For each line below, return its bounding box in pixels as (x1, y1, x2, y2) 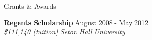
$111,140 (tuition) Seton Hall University (4, 27, 125, 37)
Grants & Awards (4, 1, 56, 11)
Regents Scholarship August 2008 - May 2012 (4, 17, 149, 27)
